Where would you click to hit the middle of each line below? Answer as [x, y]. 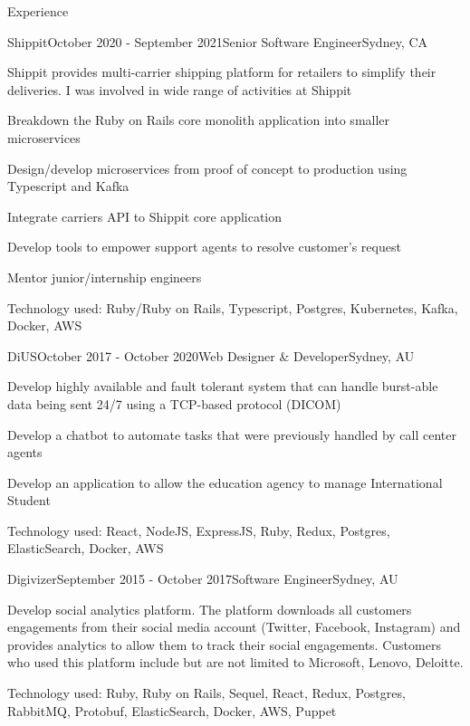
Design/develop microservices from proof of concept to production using [207, 168]
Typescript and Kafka [68, 186]
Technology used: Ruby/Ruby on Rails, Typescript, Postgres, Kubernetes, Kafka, [233, 307]
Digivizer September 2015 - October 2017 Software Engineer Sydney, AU [203, 579]
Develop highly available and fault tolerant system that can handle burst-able [223, 386]
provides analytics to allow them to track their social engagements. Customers [224, 644]
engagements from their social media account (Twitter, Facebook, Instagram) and [234, 627]
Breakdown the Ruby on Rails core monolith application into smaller [199, 120]
